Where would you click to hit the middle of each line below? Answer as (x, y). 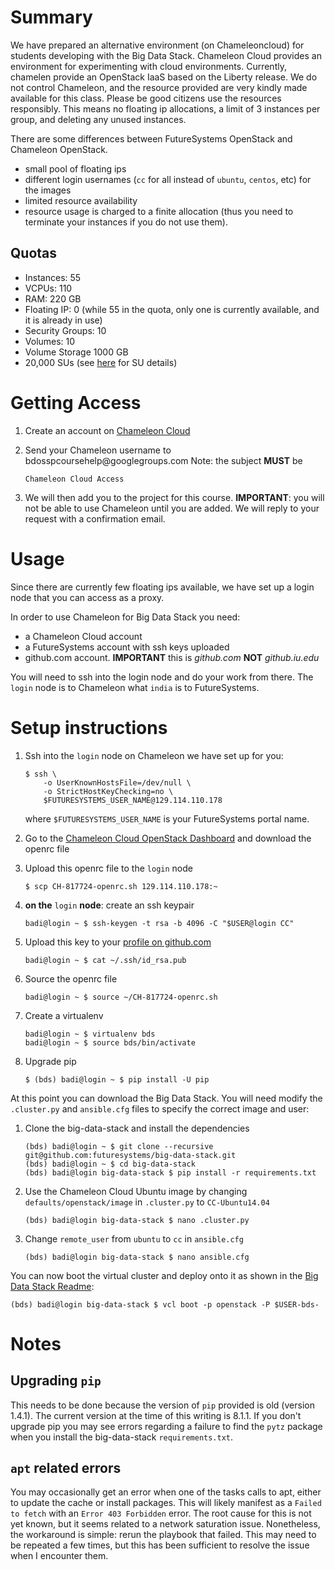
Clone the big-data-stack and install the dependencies (137, 1128)
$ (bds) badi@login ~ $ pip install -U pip (117, 1079)
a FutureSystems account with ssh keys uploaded (127, 647)
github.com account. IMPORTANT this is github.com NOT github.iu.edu (172, 657)
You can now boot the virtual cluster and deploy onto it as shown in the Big (164, 1275)
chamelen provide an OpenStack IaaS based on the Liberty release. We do (164, 77)
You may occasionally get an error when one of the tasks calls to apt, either (166, 1492)
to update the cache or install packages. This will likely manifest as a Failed (166, 1503)
